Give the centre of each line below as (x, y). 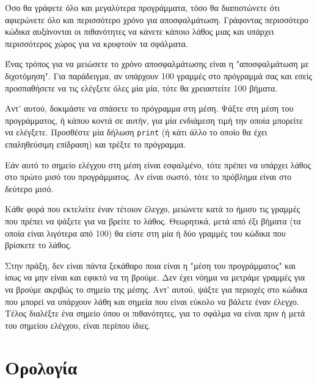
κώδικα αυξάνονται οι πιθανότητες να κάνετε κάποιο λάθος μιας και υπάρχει (140, 31)
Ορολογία (41, 367)
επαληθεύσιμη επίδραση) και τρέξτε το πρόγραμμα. (95, 144)
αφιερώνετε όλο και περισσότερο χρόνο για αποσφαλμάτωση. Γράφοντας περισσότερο (157, 19)
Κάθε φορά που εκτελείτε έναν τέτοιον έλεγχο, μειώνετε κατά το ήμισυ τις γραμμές (153, 209)
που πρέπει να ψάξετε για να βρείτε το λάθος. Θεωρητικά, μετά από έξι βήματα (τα (153, 220)
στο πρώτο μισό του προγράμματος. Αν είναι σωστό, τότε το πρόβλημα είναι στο (148, 177)
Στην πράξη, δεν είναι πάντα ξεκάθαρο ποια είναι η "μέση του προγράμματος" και (151, 265)
